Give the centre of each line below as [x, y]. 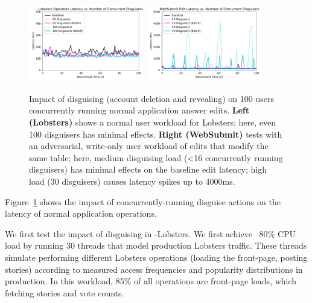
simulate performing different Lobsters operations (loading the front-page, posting [156, 257]
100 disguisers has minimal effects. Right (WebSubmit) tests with [156, 134]
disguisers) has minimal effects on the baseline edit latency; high [148, 169]
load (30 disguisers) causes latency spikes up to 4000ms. [132, 181]
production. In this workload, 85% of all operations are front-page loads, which [151, 281]
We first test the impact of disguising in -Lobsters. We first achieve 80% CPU [151, 233]
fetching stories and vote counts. [65, 292]
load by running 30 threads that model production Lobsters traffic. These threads [156, 245]
